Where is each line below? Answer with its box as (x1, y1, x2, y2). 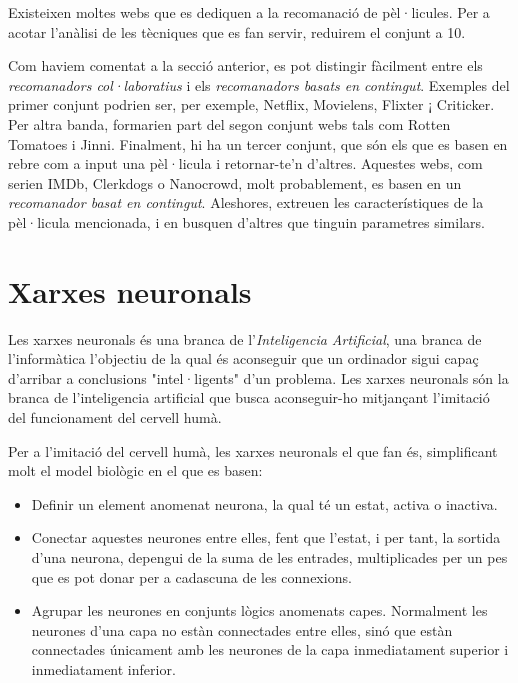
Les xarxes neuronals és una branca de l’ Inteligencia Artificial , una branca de (8, 328, 482, 349)
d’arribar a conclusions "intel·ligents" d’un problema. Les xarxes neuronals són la (8, 367, 509, 388)
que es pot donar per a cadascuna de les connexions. (31, 566, 352, 587)
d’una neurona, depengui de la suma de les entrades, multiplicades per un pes (31, 547, 508, 567)
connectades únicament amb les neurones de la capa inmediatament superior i (31, 639, 509, 660)
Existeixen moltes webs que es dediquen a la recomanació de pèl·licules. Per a (8, 2, 490, 22)
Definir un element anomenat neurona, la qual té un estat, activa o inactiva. (31, 493, 498, 514)
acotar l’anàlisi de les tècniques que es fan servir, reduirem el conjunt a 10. (8, 21, 466, 42)
